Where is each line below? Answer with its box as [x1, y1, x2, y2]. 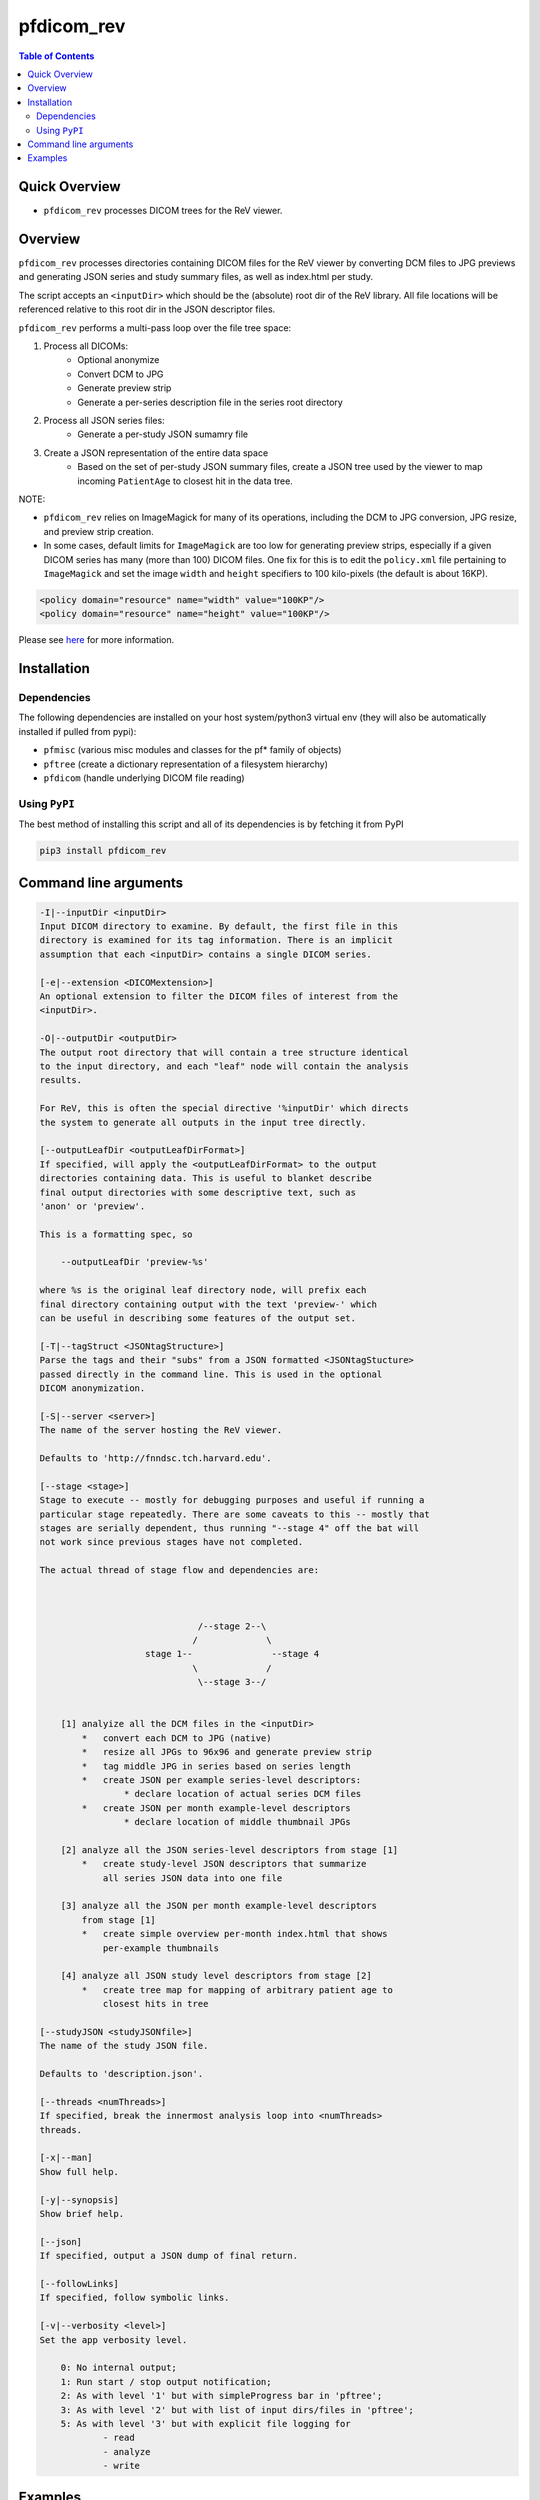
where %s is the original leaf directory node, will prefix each [39, 1285, 367, 1296]
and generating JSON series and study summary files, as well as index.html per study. [18, 271, 374, 283]
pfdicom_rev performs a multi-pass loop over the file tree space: [18, 321, 292, 334]
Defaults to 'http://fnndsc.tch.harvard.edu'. [39, 1452, 272, 1464]
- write [102, 2460, 140, 2472]
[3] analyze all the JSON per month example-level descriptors [60, 1900, 378, 1912]
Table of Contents [18, 50, 95, 62]
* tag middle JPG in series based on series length [81, 1760, 351, 1772]
